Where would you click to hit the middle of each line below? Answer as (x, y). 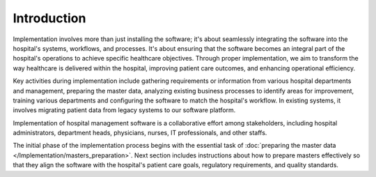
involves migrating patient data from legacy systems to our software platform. (124, 110)
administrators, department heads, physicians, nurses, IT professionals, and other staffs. (140, 133)
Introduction (49, 18)
